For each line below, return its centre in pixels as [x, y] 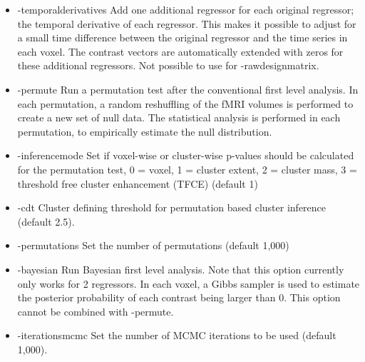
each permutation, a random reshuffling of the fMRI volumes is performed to [185, 103]
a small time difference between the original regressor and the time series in [182, 37]
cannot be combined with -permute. [96, 311]
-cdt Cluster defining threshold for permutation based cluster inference [172, 207]
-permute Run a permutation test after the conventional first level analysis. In [188, 89]
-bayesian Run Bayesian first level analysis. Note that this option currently [181, 269]
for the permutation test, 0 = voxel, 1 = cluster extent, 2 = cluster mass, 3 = [187, 169]
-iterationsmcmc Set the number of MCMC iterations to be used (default [177, 335]
